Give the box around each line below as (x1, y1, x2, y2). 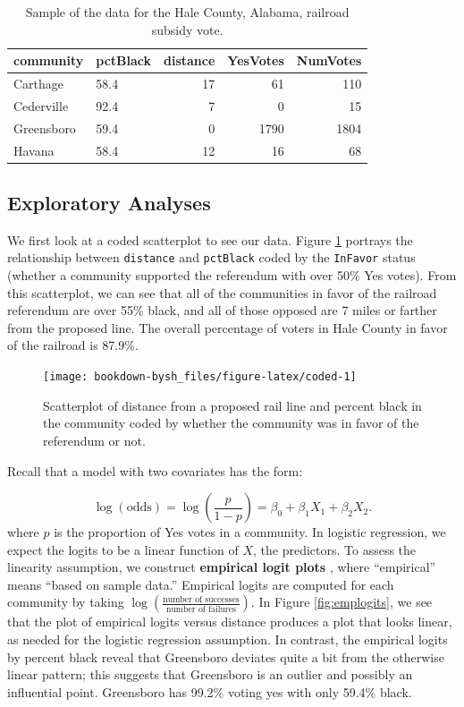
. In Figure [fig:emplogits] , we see (250, 592, 433, 611)
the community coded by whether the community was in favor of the (43, 413, 419, 432)
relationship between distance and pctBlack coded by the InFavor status (7, 248, 416, 267)
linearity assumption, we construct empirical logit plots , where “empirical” (7, 558, 436, 576)
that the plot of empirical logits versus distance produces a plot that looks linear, (7, 612, 452, 631)
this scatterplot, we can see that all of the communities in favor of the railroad (7, 283, 437, 302)
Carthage (13, 74, 64, 93)
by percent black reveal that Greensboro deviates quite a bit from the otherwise (7, 647, 444, 666)
